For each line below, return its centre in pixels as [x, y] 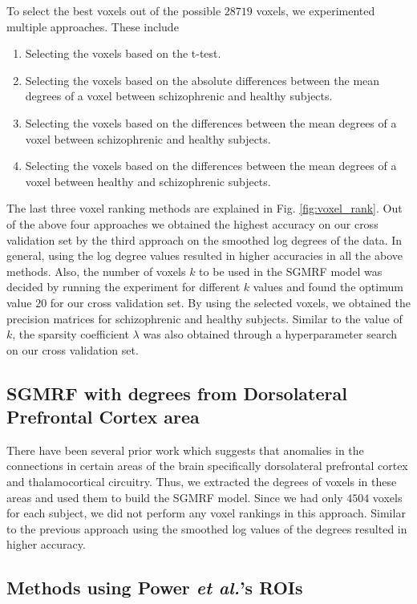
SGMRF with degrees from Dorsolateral [177, 393]
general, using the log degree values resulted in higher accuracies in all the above [204, 255]
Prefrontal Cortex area [103, 417]
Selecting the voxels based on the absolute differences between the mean [202, 80]
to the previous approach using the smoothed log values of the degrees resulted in [207, 528]
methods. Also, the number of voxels [96, 271]
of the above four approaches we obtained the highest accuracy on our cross [192, 223]
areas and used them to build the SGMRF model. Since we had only [175, 497]
